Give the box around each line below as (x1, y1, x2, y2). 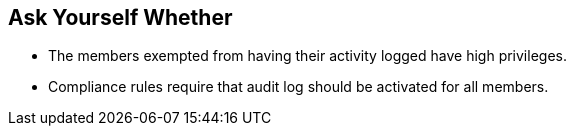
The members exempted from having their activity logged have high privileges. (48, 47, 567, 65)
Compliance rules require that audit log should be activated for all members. (48, 78, 549, 96)
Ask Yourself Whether (8, 5, 233, 30)
